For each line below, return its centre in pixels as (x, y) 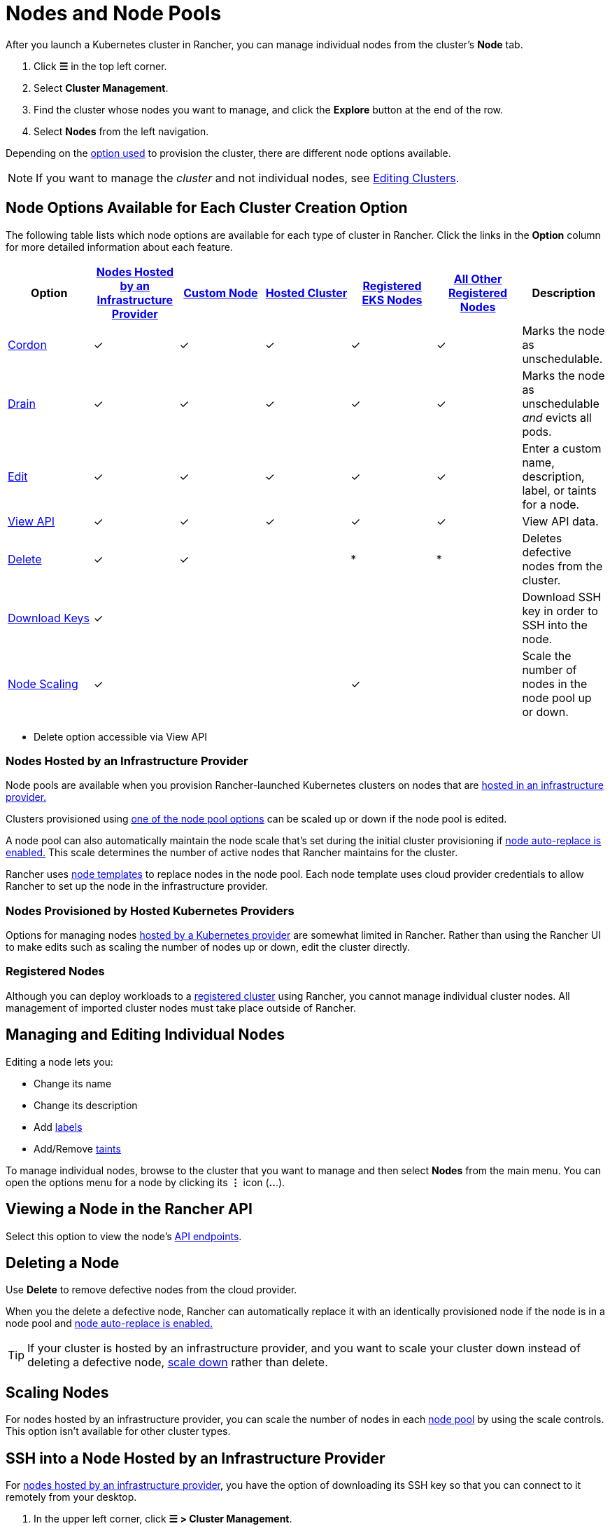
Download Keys (49, 618)
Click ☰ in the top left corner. (100, 66)
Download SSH (562, 597)
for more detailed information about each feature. (119, 247)
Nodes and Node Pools (114, 13)
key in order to (560, 611)
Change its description (86, 1105)
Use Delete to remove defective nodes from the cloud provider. (151, 1290)
